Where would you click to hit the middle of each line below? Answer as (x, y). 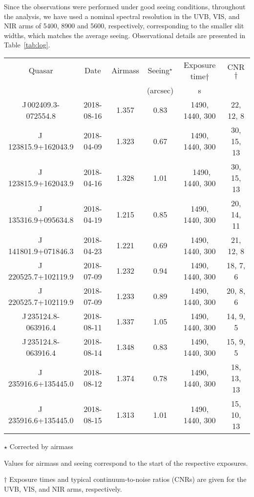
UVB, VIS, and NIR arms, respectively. (63, 488)
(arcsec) (160, 90)
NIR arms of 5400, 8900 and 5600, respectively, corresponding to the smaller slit (124, 26)
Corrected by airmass (41, 446)
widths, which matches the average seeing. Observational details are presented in (125, 35)
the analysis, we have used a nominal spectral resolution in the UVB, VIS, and (122, 16)
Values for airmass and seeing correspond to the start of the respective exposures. (126, 463)
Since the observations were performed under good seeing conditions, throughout (125, 6)
